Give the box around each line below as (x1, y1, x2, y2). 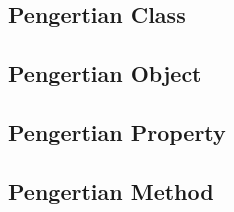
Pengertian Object (8, 58, 202, 89)
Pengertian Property (8, 116, 226, 147)
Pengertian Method (8, 175, 214, 206)
